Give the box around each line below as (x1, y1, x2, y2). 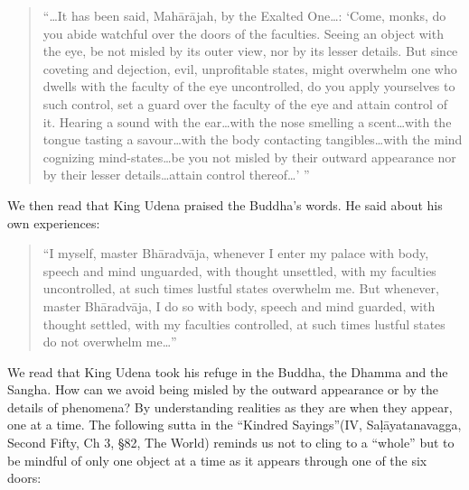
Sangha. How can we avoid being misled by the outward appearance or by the (7, 380, 438, 399)
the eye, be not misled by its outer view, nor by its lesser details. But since (42, 42, 458, 60)
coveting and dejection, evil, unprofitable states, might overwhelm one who (42, 59, 457, 78)
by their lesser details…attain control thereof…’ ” (42, 165, 310, 184)
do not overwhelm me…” (42, 332, 177, 351)
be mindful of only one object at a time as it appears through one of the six (7, 450, 427, 469)
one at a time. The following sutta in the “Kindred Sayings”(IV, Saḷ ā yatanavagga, (7, 415, 462, 434)
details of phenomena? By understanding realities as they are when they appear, (7, 397, 453, 416)
